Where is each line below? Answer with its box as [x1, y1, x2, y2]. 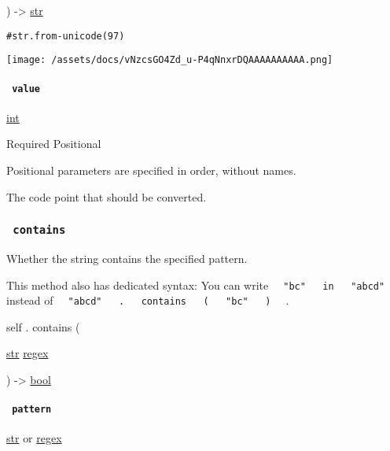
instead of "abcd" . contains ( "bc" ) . [6, 292, 289, 309]
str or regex [6, 430, 62, 446]
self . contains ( [6, 318, 80, 335]
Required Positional [6, 135, 101, 152]
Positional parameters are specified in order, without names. [6, 161, 296, 178]
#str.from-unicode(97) [6, 30, 125, 42]
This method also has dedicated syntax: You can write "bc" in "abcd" [6, 276, 385, 293]
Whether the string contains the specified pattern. [6, 250, 248, 266]
